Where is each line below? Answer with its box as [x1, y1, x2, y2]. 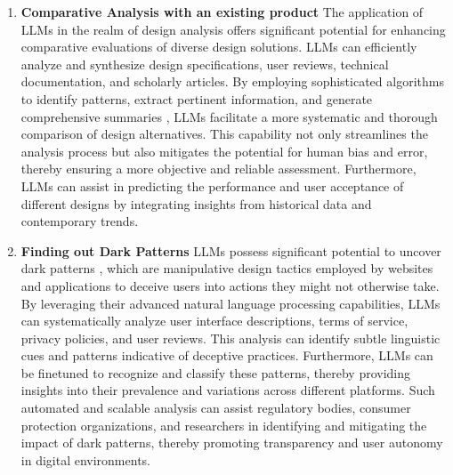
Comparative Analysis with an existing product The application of [20, 3, 424, 20]
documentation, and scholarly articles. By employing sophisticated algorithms [20, 72, 444, 91]
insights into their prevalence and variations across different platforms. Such [20, 381, 435, 399]
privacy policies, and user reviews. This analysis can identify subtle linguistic [20, 328, 441, 347]
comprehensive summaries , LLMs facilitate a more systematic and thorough [20, 107, 438, 125]
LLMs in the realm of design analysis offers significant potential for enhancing [20, 20, 446, 38]
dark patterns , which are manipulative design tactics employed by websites [20, 259, 433, 278]
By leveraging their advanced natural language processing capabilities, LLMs [20, 294, 441, 312]
